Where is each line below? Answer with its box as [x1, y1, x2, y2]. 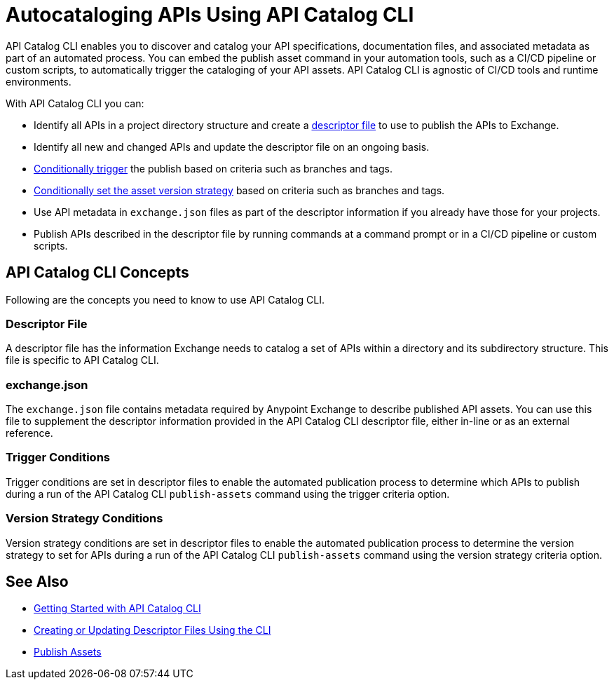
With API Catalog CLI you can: [6, 97, 144, 109]
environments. [6, 75, 71, 88]
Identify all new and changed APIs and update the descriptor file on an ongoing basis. [34, 140, 430, 153]
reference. [6, 427, 53, 440]
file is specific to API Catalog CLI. [6, 354, 159, 367]
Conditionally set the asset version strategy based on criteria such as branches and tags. [34, 184, 445, 196]
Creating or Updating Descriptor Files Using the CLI [34, 624, 271, 637]
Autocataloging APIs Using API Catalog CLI [6, 3, 414, 27]
